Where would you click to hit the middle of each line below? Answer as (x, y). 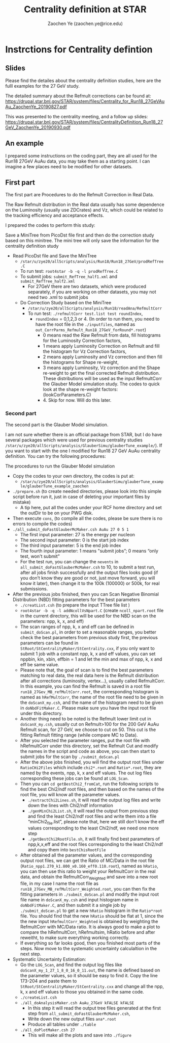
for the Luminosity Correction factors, (82, 341)
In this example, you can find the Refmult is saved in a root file (85, 686)
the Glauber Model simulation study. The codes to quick (101, 384)
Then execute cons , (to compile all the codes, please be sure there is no (87, 518)
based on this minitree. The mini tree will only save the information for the (82, 241)
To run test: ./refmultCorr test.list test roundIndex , (85, 314)
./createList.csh (39, 998)
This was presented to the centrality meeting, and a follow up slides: (77, 116)
